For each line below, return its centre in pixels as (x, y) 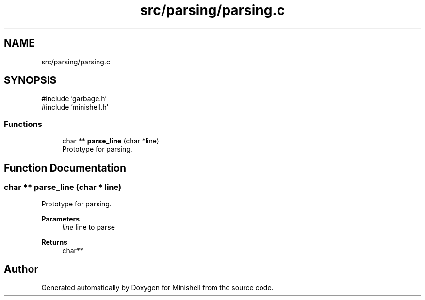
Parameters (61, 219)
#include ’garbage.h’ (74, 99)
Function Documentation (65, 168)
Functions (23, 124)
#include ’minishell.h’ (75, 107)
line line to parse (89, 227)
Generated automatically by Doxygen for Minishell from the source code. (157, 288)
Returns (54, 242)
